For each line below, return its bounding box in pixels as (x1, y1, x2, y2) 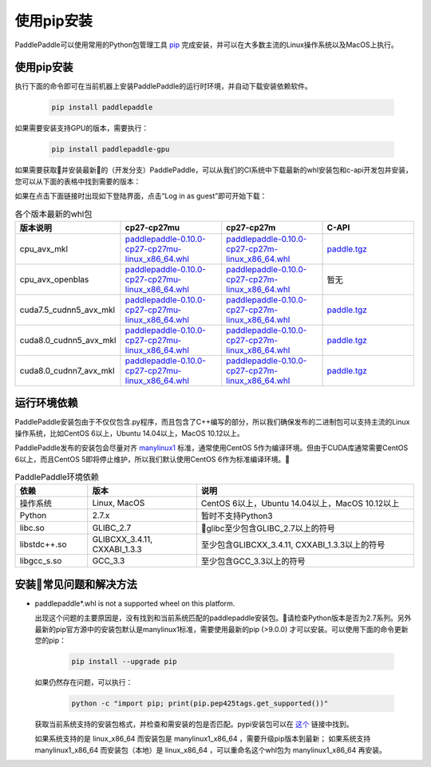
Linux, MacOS (92, 497, 145, 508)
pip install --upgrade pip (71, 657, 177, 666)
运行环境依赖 (14, 396, 78, 410)
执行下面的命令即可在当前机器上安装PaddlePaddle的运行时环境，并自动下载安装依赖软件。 (14, 81, 312, 91)
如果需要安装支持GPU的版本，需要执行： (14, 124, 149, 133)
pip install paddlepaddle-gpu (51, 144, 170, 154)
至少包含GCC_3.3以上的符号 (200, 555, 306, 567)
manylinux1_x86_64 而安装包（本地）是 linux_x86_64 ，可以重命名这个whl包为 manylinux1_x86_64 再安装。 (34, 745, 387, 754)
